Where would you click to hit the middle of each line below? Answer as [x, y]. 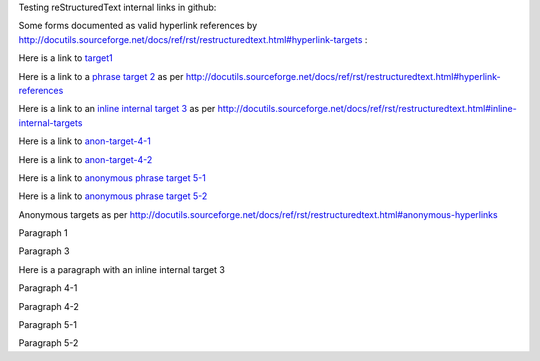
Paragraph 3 [44, 251]
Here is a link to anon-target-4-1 [85, 141]
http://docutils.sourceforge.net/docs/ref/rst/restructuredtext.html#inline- [367, 109]
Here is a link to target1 [66, 58]
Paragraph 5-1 [47, 325]
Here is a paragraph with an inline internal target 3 [121, 269]
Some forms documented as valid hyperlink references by [138, 26]
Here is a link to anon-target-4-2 [85, 159]
